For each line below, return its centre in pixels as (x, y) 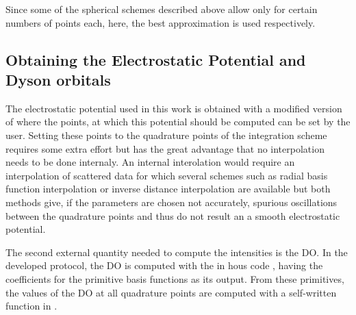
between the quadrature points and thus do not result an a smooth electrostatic (173, 215)
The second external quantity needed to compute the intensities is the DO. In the (177, 252)
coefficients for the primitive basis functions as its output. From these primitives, (175, 278)
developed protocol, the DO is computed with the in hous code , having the (164, 265)
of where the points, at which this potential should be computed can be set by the (178, 122)
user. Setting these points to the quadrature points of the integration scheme (166, 135)
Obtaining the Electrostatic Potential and (156, 59)
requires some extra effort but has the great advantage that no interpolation (165, 148)
